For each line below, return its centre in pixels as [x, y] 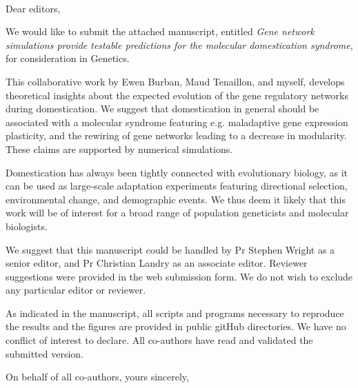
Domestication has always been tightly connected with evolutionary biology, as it [177, 172]
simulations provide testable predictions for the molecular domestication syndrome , [179, 44]
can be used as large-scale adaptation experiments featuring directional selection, [177, 186]
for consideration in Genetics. [68, 58]
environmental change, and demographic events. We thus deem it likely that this [176, 199]
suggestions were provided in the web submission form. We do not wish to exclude [179, 276]
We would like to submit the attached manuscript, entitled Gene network [160, 31]
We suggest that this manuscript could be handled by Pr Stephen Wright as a [170, 249]
